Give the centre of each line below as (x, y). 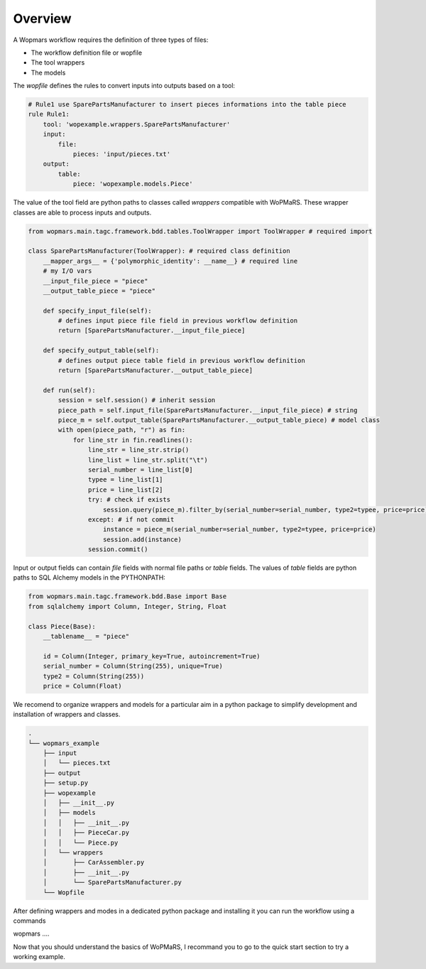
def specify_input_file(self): (97, 310)
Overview (42, 18)
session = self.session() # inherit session (137, 400)
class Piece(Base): (62, 626)
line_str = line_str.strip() (138, 450)
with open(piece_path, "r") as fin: (122, 430)
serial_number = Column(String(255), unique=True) (133, 666)
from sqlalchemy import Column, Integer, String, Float (127, 606)
